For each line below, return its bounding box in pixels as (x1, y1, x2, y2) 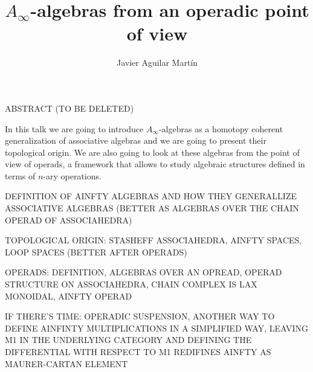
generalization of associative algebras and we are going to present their (5, 134, 266, 147)
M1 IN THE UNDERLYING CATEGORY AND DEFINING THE (5, 333, 252, 346)
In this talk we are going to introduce (5, 122, 144, 135)
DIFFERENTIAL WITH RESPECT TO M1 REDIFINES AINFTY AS (5, 345, 271, 358)
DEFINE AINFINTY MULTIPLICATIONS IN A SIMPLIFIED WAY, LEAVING (5, 321, 308, 334)
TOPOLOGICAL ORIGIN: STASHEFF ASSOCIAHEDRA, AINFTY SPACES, (5, 234, 302, 246)
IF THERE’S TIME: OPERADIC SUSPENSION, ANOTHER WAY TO (5, 310, 275, 322)
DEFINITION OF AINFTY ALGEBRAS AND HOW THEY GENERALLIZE (5, 190, 297, 202)
